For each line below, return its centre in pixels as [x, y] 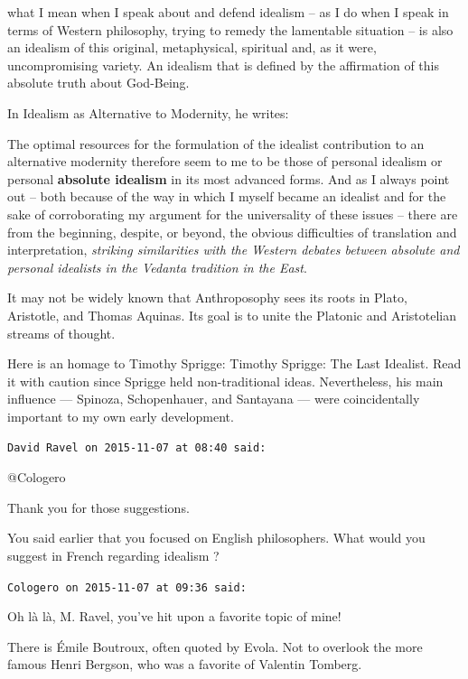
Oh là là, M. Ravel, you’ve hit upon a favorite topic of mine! [174, 616]
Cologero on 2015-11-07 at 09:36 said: [127, 587]
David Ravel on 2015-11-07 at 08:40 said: [137, 448]
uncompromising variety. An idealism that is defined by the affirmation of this [224, 65]
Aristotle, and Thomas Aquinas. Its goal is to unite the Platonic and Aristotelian [232, 315]
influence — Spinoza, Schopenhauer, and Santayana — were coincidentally [214, 399]
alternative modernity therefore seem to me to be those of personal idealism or [225, 161]
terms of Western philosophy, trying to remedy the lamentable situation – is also [230, 29]
